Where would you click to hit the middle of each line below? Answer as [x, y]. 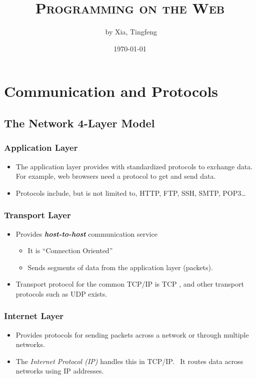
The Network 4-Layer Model [79, 123]
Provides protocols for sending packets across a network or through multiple [132, 334]
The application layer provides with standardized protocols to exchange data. [134, 166]
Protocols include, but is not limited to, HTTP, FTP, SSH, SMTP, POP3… [131, 192]
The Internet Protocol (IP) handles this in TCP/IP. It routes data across [129, 361]
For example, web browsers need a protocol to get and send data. [116, 176]
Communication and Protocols [111, 91]
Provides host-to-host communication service [86, 233]
